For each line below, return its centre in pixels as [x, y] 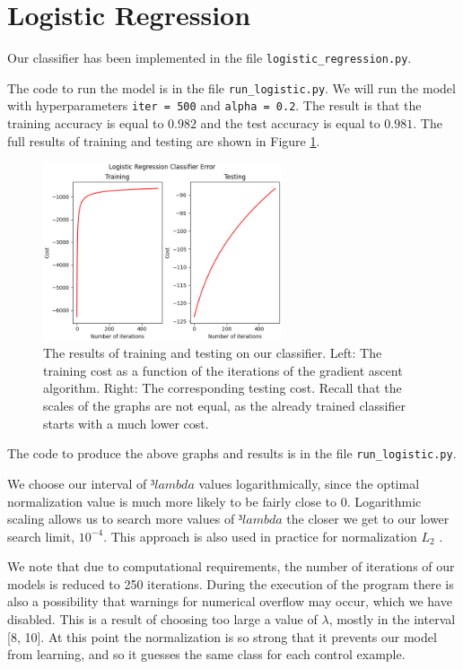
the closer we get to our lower [368, 519]
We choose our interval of [77, 483]
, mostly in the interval [392, 619]
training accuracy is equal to [86, 123]
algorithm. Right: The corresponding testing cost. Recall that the [223, 388]
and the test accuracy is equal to [290, 123]
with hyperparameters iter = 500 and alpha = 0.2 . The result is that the [214, 105]
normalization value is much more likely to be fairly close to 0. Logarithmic [214, 501]
